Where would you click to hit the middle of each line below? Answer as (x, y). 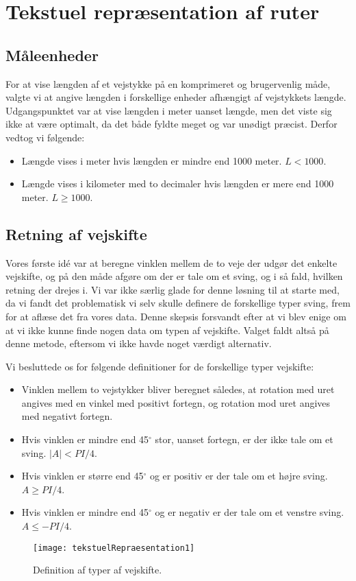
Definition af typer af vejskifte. (98, 570)
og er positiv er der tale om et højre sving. (239, 476)
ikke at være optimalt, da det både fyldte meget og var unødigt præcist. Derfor (171, 124)
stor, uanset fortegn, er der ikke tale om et (244, 439)
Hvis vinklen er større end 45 (82, 476)
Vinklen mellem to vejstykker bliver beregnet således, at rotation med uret (178, 389)
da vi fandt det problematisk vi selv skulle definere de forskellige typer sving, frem (178, 303)
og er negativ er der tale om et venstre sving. (250, 512)
